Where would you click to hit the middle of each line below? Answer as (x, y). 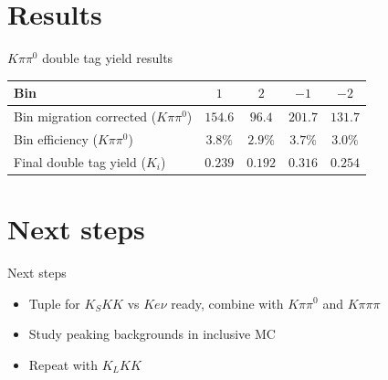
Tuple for (54, 303)
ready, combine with (227, 303)
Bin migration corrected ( (85, 116)
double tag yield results (108, 58)
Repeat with (63, 364)
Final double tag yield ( (80, 161)
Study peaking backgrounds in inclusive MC (152, 334)
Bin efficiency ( (56, 138)
